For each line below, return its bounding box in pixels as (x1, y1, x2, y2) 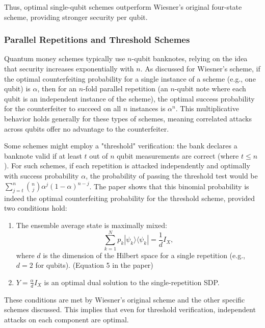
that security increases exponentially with (4, 63, 134, 73)
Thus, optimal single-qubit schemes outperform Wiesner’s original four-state (4, 2, 242, 12)
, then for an (37, 83, 77, 94)
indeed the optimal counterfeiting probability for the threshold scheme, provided (4, 192, 255, 203)
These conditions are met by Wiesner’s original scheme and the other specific (4, 294, 245, 305)
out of (89, 150, 108, 161)
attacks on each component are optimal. (4, 314, 129, 324)
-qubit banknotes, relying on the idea (131, 53, 248, 64)
